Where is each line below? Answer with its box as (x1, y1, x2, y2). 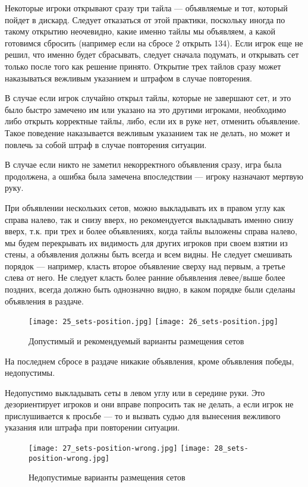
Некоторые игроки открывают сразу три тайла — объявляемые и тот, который (5, 2, 288, 14)
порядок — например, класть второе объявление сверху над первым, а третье (5, 259, 285, 272)
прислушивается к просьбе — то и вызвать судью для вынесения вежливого (5, 409, 281, 422)
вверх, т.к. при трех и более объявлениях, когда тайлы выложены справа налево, (5, 225, 297, 237)
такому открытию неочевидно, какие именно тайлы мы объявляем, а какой (5, 25, 275, 37)
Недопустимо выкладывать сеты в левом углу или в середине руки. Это (5, 386, 265, 398)
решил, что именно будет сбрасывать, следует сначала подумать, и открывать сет (5, 48, 299, 61)
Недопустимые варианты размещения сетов (29, 471, 186, 483)
